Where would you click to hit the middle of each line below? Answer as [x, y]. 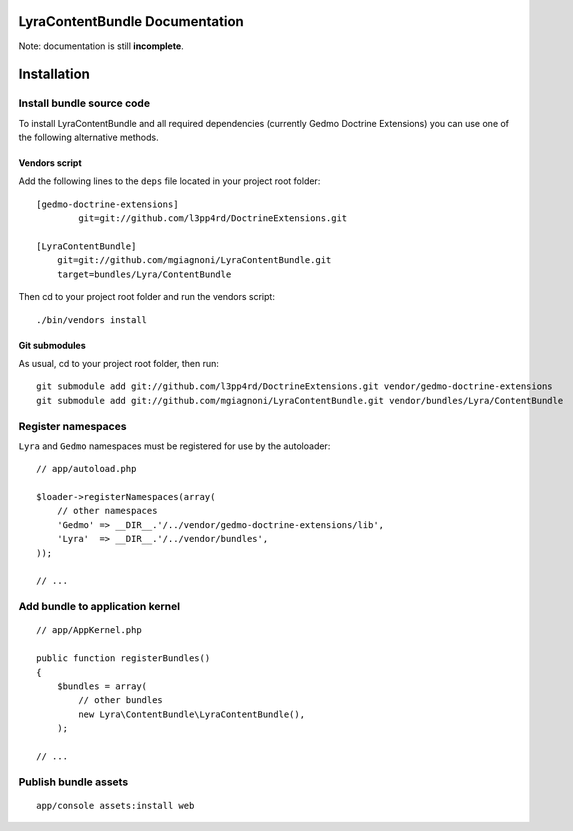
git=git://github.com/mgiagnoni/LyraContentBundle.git [194, 260]
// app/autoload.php [86, 469]
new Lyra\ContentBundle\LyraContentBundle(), [191, 714]
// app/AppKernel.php [89, 630]
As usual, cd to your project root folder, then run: [119, 363]
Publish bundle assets [73, 782]
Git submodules [52, 345]
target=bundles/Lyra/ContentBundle [144, 274]
